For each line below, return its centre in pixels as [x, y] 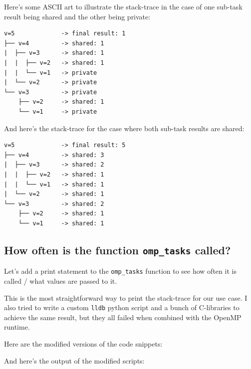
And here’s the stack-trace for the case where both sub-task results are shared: [124, 128]
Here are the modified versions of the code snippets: [83, 343]
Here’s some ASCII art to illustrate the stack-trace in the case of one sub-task [123, 6]
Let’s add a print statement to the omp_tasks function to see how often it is [120, 271]
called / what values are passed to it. [61, 280]
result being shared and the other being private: [77, 16]
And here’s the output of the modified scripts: [74, 360]
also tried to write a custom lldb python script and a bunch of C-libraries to [122, 307]
